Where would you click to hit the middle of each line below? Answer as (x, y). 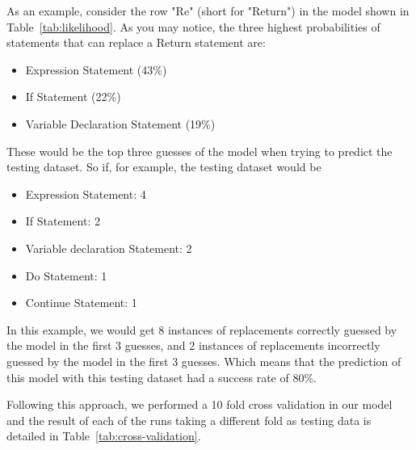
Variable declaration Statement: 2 (109, 248)
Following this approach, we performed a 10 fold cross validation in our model (200, 404)
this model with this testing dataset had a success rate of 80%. (162, 377)
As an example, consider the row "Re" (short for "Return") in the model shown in (208, 11)
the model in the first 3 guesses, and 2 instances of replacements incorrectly (193, 345)
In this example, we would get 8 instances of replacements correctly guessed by (202, 329)
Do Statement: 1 (66, 275)
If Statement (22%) (73, 97)
